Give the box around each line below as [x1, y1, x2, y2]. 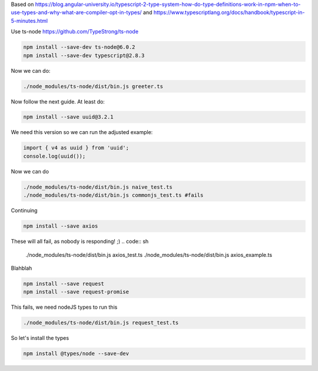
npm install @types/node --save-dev [23, 350, 130, 357]
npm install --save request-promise [23, 289, 130, 295]
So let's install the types [11, 335, 69, 342]
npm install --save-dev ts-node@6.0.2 [23, 44, 135, 51]
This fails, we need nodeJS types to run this [11, 303, 118, 311]
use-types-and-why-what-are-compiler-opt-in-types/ [11, 9, 142, 16]
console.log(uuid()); [23, 153, 86, 159]
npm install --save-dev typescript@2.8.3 [23, 52, 145, 59]
